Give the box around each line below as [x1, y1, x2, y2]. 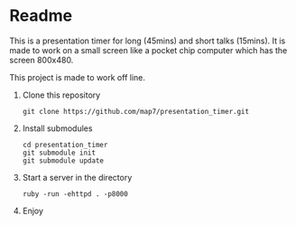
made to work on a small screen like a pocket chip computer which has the [9, 44, 288, 55]
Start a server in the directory [22, 172, 133, 183]
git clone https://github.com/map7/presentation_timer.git [22, 107, 250, 116]
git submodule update [22, 155, 104, 165]
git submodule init [22, 148, 97, 157]
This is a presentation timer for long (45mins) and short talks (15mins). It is [9, 35, 286, 46]
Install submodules [22, 123, 93, 134]
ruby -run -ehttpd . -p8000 [22, 189, 128, 199]
